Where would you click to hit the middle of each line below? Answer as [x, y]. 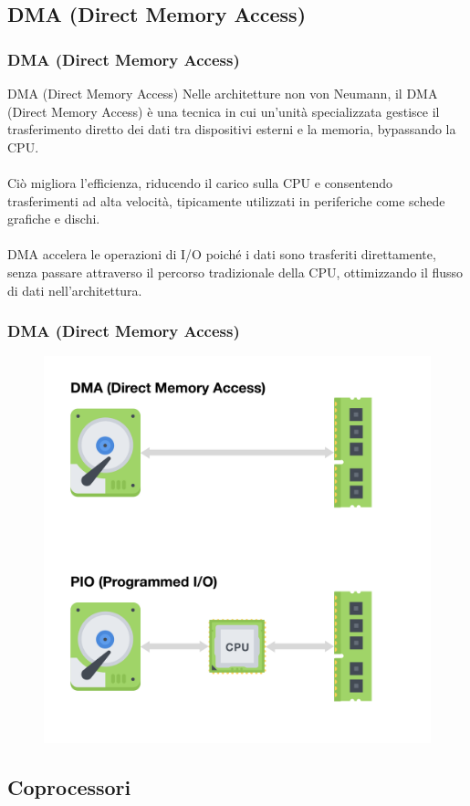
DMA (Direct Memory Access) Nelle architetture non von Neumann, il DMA [223, 93]
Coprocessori [69, 787]
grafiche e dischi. [54, 219]
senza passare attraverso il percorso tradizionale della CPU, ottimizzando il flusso [235, 272]
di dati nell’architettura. [75, 290]
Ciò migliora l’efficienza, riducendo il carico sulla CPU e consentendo [200, 182]
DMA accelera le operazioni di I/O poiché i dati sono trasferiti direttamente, [222, 254]
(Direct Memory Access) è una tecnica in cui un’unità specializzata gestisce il [224, 111]
